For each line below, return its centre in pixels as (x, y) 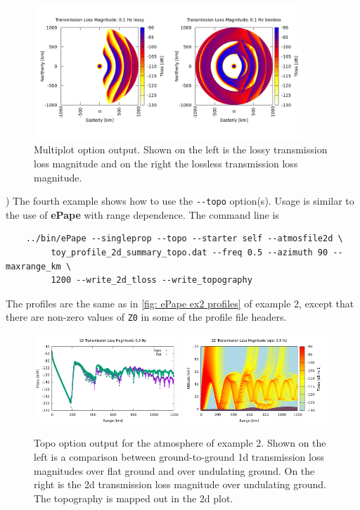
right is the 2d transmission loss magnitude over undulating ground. (180, 484)
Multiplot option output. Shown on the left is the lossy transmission (181, 149)
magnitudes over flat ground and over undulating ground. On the (174, 470)
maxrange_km (33, 266)
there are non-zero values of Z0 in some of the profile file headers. (146, 317)
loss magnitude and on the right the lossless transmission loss (166, 163)
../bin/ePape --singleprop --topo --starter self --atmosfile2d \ (184, 239)
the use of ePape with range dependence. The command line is (142, 214)
